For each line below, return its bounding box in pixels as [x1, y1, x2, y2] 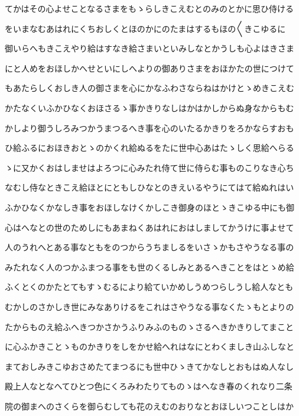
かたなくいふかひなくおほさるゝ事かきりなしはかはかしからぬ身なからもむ [5, 101, 294, 114]
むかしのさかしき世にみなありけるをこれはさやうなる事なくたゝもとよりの [5, 300, 294, 312]
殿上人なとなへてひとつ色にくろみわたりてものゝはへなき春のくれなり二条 [5, 380, 292, 392]
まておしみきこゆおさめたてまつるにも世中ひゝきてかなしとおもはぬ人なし [5, 360, 294, 372]
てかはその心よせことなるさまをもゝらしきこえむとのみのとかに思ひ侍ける [5, 2, 294, 14]
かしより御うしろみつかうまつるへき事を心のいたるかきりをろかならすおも [5, 121, 294, 134]
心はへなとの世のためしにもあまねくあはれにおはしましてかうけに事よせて [5, 221, 294, 233]
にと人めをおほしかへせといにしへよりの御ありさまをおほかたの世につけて [5, 62, 294, 74]
